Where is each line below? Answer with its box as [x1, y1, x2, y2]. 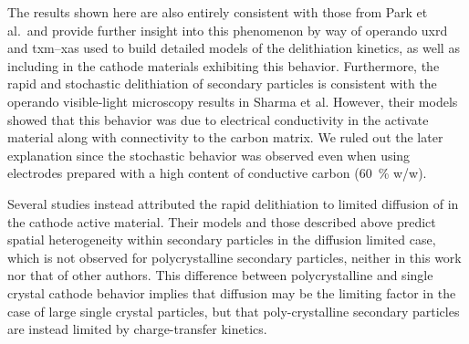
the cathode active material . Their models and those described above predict [7, 212, 436, 231]
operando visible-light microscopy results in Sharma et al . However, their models [7, 91, 458, 110]
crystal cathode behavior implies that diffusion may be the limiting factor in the [7, 283, 456, 302]
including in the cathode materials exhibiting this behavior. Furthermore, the [7, 56, 440, 75]
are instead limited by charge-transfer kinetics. [7, 319, 267, 339]
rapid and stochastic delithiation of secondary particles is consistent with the [7, 74, 437, 93]
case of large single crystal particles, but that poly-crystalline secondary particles [7, 301, 460, 320]
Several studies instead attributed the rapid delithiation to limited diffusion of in [7, 193, 459, 213]
